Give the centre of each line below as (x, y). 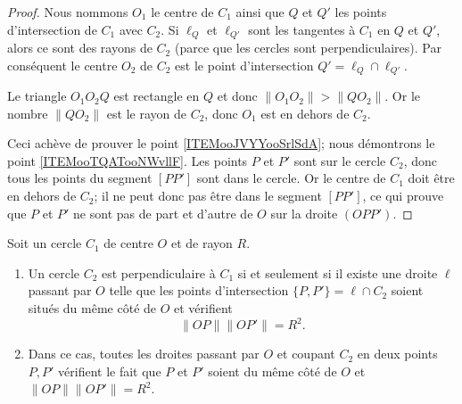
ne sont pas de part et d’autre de (163, 213)
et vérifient (203, 308)
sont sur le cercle (340, 160)
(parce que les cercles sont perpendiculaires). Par (308, 48)
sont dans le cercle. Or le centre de (291, 178)
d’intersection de (52, 29)
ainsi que (260, 12)
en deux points (397, 354)
